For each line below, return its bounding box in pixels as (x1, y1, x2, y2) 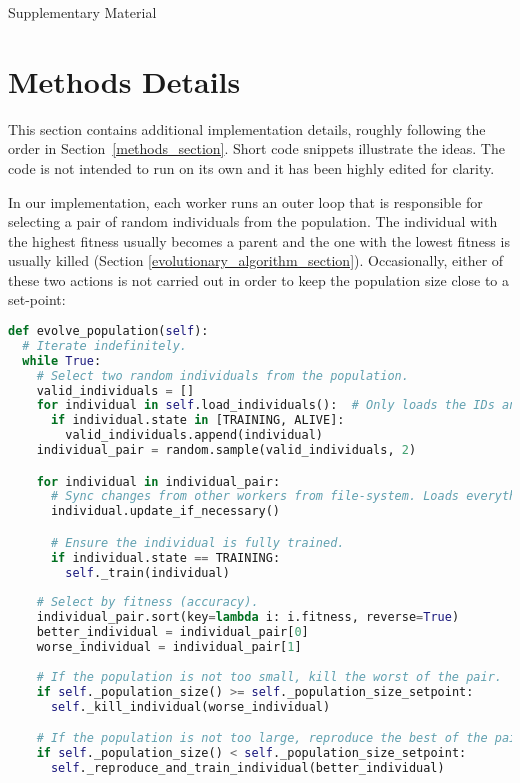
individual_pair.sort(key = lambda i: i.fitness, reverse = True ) (36, 610, 460, 625)
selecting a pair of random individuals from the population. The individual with (8, 211, 498, 232)
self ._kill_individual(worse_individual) (50, 699, 331, 714)
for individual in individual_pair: (36, 474, 281, 489)
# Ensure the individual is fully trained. (50, 535, 345, 550)
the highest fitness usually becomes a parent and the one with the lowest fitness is (8, 230, 510, 251)
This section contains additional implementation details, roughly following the (8, 118, 486, 139)
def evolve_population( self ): (8, 324, 209, 339)
